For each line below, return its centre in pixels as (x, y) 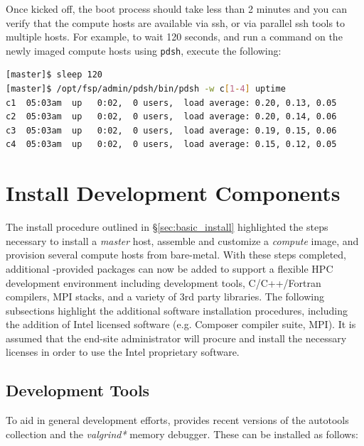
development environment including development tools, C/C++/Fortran (164, 282)
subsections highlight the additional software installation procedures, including (177, 310)
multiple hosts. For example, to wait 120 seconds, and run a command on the (174, 37)
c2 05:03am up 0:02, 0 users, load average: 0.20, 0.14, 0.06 (171, 117)
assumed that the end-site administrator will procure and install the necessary (176, 338)
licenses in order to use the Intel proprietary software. (123, 352)
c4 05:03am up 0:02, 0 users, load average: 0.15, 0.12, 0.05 (171, 145)
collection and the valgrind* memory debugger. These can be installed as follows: (182, 434)
